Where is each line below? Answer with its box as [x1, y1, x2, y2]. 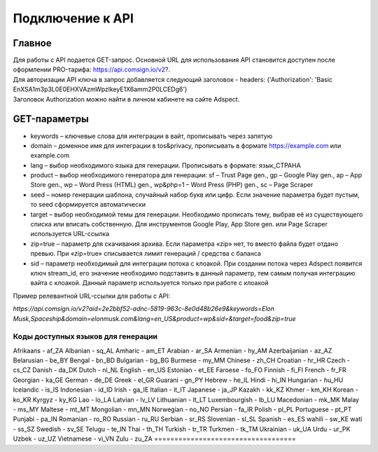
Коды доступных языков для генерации [13, 331, 157, 341]
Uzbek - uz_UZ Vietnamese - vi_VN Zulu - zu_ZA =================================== [13, 434, 297, 443]
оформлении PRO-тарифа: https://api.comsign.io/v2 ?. [13, 65, 171, 74]
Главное [13, 37, 52, 49]
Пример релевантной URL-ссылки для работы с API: [13, 292, 171, 300]
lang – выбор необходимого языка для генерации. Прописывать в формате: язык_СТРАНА [30, 161, 301, 170]
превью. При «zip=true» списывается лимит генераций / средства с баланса [30, 249, 262, 258]
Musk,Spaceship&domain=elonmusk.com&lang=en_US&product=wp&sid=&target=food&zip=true [13, 314, 297, 322]
